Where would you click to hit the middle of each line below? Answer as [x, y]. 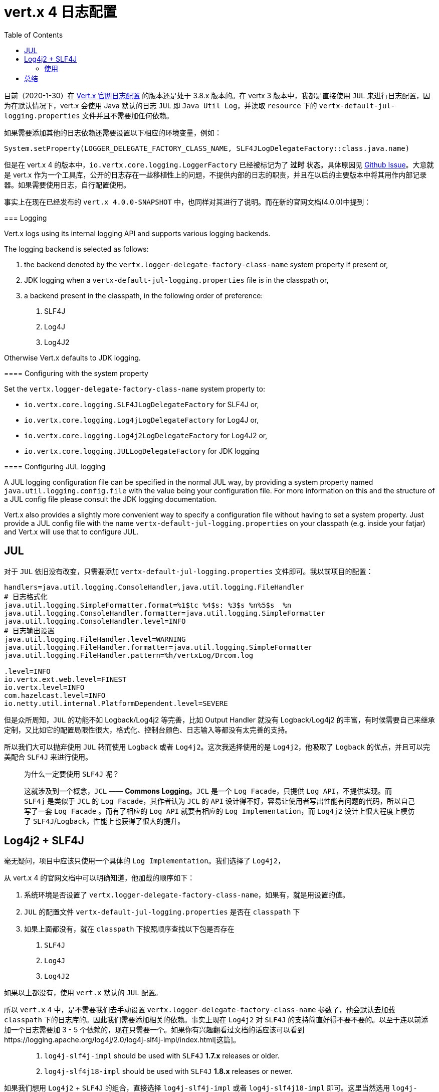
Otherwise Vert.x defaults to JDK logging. [72, 357]
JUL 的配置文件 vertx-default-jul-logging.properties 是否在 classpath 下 [162, 912]
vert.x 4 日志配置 [60, 12]
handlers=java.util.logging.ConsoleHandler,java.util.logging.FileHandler [154, 587]
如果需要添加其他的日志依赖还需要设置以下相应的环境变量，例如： [113, 132]
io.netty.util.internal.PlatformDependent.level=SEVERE [116, 703]
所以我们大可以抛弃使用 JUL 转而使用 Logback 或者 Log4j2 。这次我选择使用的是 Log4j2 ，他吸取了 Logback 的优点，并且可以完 [217, 747]
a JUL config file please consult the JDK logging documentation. [111, 499]
